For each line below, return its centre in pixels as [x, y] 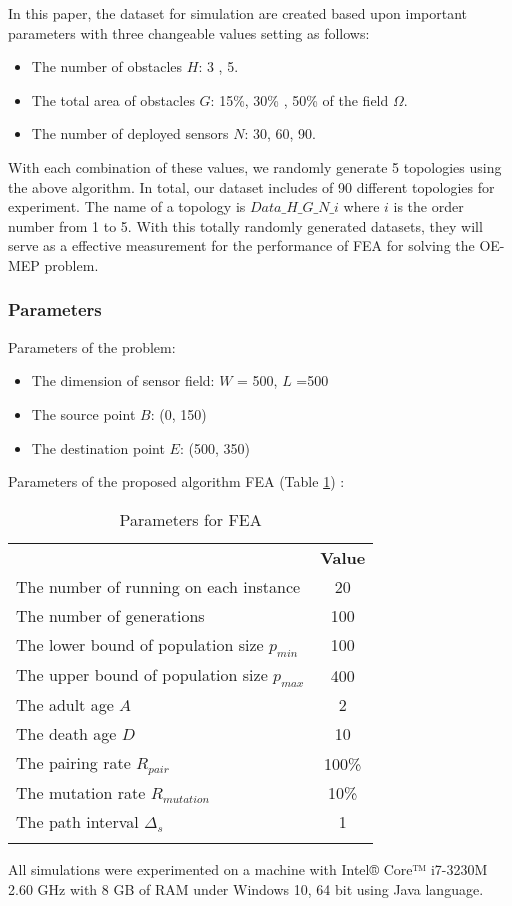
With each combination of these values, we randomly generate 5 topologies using [255, 166]
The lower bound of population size [140, 644]
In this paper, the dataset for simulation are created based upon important [238, 13]
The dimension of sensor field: [123, 380]
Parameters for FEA [190, 519]
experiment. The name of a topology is [127, 206]
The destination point [98, 447]
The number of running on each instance [158, 586]
